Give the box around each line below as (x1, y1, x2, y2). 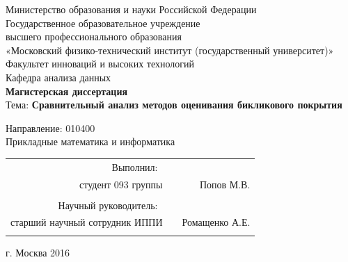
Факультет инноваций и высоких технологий (6, 56, 194, 71)
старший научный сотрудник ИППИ (10, 215, 163, 229)
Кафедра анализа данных (6, 69, 111, 84)
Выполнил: (111, 159, 158, 174)
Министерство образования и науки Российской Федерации (6, 2, 257, 16)
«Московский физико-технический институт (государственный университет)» (6, 42, 334, 57)
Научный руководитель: (58, 197, 158, 212)
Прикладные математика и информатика (6, 134, 175, 149)
